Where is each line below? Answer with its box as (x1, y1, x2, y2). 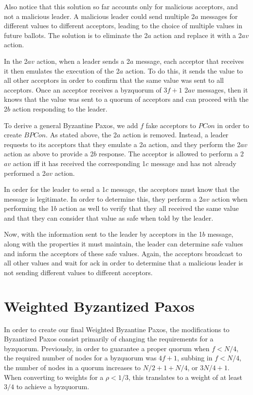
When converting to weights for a (4, 372, 104, 382)
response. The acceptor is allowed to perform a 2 (99, 149, 244, 159)
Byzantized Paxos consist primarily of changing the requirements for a (4, 334, 214, 344)
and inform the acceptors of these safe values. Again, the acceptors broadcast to (4, 248, 242, 258)
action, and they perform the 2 (148, 139, 241, 149)
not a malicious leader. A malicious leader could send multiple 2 (4, 11, 195, 21)
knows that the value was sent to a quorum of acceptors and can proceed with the (4, 94, 249, 104)
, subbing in (177, 353, 213, 363)
